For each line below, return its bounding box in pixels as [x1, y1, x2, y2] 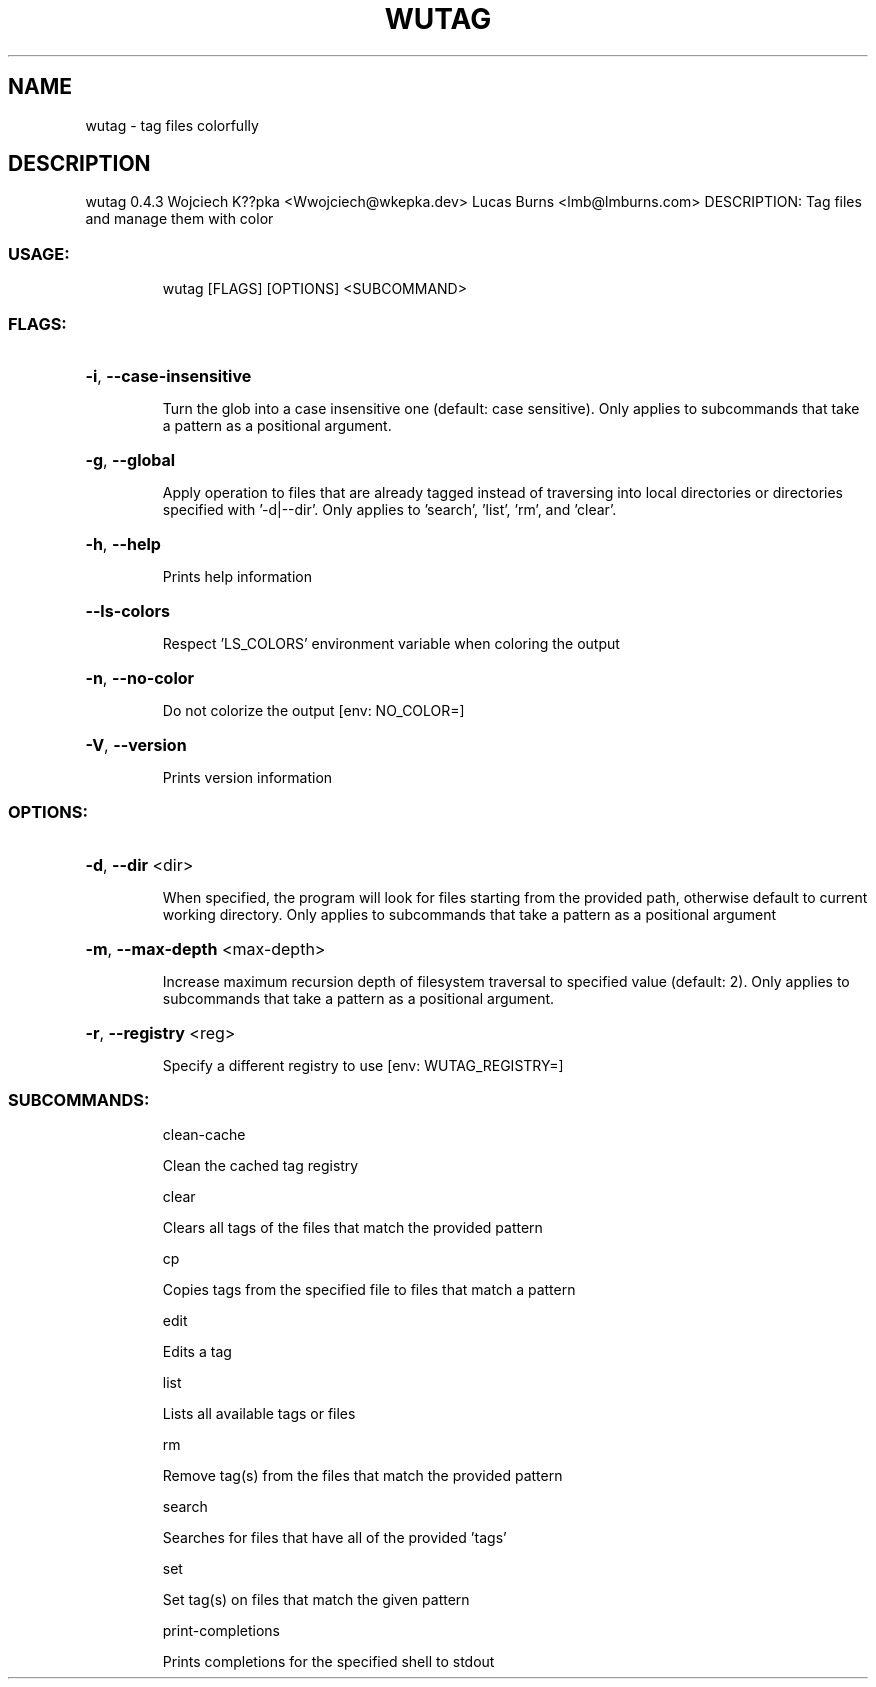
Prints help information [162, 567, 312, 585]
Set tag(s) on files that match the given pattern [162, 1591, 470, 1609]
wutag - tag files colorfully [85, 116, 259, 134]
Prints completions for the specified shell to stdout [162, 1653, 495, 1671]
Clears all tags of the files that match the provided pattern [162, 1219, 543, 1237]
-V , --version [85, 734, 187, 755]
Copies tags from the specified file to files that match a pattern [162, 1281, 576, 1299]
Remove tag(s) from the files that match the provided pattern [162, 1467, 563, 1485]
